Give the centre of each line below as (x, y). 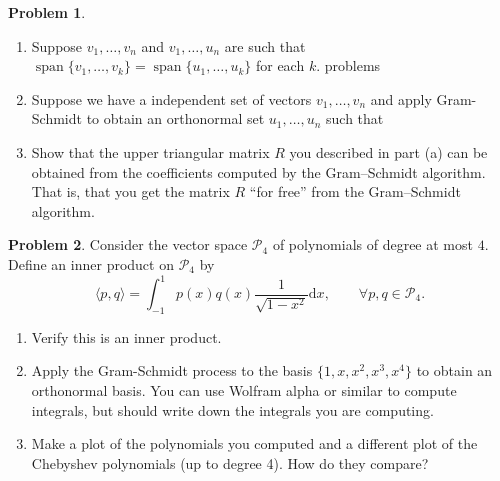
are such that (265, 45)
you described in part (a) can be (388, 151)
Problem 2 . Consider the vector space (128, 244)
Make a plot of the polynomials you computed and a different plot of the (254, 443)
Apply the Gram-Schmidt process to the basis (172, 370)
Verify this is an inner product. (126, 336)
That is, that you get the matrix (130, 191)
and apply (401, 98)
